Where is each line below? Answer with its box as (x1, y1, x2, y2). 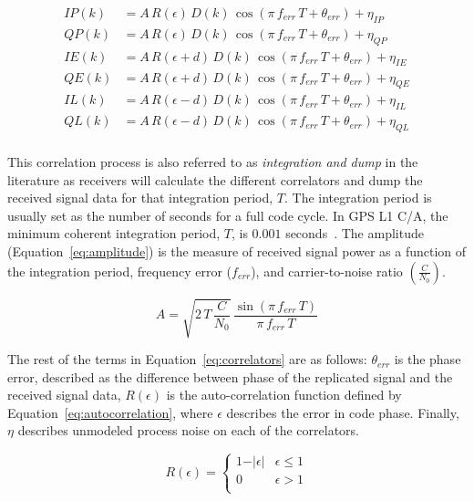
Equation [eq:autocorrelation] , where (7, 402, 213, 422)
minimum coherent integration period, (7, 224, 221, 243)
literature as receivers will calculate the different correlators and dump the (7, 170, 423, 189)
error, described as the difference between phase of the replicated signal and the (7, 367, 453, 386)
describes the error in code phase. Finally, (226, 402, 459, 422)
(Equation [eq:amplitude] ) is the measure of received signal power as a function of (7, 241, 467, 260)
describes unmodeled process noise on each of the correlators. (17, 421, 359, 440)
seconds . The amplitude (285, 224, 424, 243)
